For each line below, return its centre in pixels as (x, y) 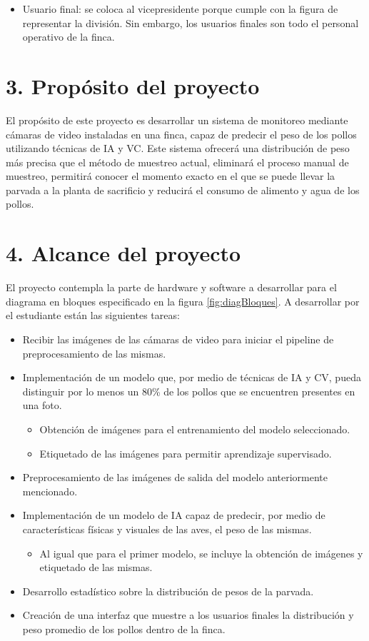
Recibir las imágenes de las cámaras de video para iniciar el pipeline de (178, 339)
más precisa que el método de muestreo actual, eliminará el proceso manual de (177, 162)
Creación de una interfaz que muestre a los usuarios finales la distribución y (188, 615)
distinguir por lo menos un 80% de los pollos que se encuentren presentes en (189, 391)
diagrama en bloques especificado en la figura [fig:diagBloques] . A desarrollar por (183, 301)
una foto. (42, 405)
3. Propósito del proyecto (133, 85)
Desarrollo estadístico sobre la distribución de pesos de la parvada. (168, 591)
